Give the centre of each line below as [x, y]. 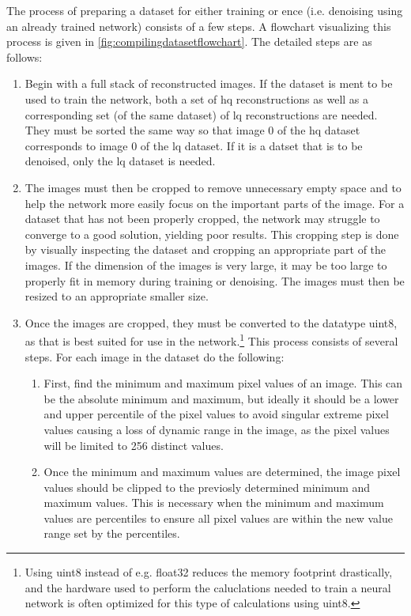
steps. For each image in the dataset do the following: [155, 356]
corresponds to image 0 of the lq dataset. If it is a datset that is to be [194, 145]
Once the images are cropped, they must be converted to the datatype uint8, [211, 322]
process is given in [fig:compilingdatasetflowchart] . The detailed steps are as [189, 42]
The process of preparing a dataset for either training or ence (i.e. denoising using [205, 10]
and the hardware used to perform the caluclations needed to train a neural [208, 587]
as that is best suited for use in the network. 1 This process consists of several [211, 340]
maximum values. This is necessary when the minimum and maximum [214, 503]
